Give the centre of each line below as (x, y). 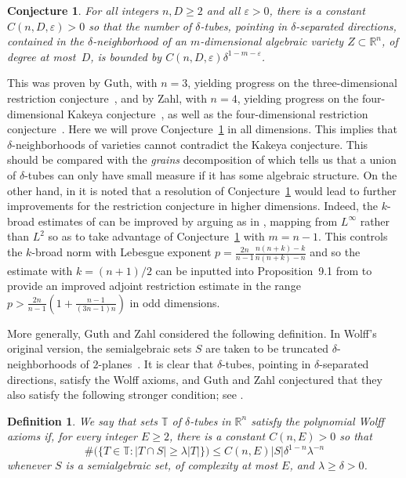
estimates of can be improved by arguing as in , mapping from (188, 221)
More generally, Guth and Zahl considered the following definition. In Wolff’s (192, 333)
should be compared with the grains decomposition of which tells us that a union (202, 159)
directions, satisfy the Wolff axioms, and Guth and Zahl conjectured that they (195, 379)
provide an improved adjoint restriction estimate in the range (154, 286)
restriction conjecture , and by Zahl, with (107, 98)
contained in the (46, 41)
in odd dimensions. (175, 302)
